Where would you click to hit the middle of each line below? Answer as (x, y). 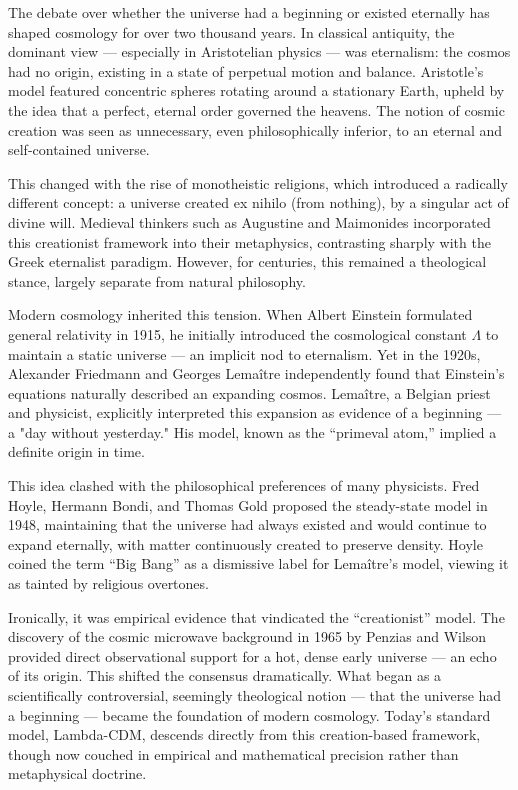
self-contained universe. (79, 149)
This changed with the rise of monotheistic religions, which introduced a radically (258, 182)
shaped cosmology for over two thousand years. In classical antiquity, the (231, 31)
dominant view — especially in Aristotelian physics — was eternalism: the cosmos (259, 51)
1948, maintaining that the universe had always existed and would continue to (247, 524)
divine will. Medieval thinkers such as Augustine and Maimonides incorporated (249, 221)
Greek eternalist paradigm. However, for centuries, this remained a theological (247, 261)
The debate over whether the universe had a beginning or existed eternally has (249, 12)
